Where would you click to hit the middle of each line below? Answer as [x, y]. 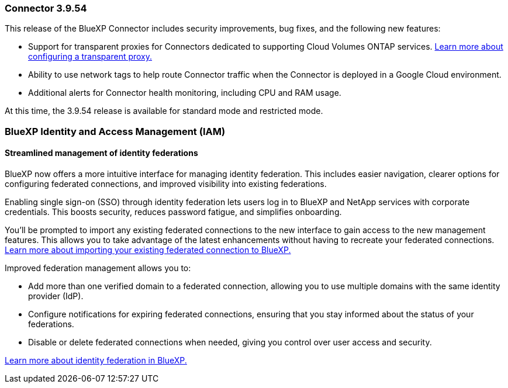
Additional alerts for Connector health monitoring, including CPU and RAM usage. [185, 93]
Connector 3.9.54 [46, 8]
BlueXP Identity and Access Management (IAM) [115, 131]
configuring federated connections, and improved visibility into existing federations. [166, 183]
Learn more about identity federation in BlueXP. [96, 360]
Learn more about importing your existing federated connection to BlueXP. [148, 250]
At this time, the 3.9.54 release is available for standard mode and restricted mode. [164, 111]
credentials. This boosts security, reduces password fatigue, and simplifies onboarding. [173, 212]
